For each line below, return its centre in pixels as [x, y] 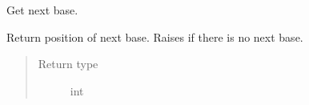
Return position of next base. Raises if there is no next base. [155, 36]
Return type [68, 64]
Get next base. [42, 10]
